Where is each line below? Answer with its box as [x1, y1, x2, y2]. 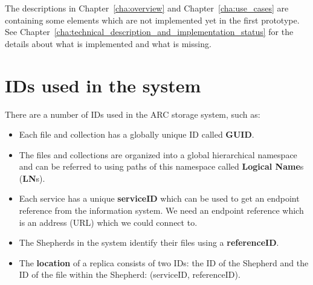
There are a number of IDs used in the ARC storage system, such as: [5, 107, 260, 120]
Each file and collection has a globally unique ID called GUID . [19, 128, 254, 141]
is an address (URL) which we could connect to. [19, 216, 198, 228]
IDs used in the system [5, 72, 201, 97]
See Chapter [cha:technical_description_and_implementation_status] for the [5, 25, 294, 38]
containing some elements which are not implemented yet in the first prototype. [5, 13, 300, 26]
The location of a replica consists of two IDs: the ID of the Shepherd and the [19, 256, 309, 269]
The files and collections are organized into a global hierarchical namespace [19, 148, 297, 161]
